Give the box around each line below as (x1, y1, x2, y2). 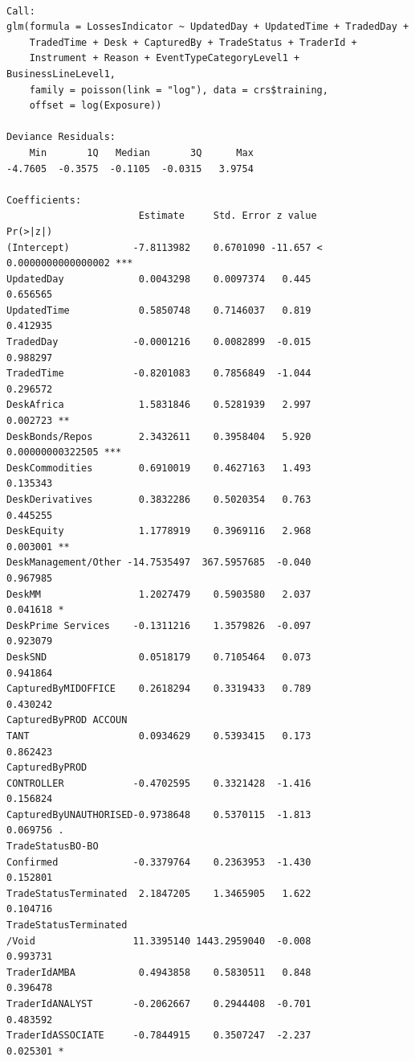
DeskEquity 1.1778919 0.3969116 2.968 (6, 525, 311, 537)
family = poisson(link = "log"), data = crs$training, (29, 84, 328, 96)
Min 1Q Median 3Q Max (29, 146, 254, 158)
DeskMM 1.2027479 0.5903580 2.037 (6, 588, 311, 600)
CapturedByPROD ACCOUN (6, 714, 128, 726)
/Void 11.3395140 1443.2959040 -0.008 (6, 935, 311, 947)
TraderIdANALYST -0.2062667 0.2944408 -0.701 (6, 998, 311, 1010)
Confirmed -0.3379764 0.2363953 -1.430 (6, 856, 311, 868)
